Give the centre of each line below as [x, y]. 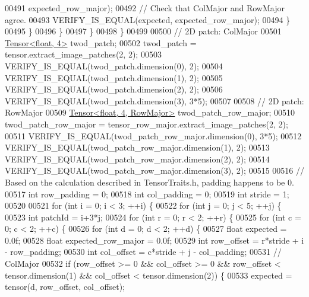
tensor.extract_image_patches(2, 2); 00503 [83, 54]
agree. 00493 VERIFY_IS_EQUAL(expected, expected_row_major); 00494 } [148, 19]
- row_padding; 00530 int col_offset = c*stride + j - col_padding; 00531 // [143, 252]
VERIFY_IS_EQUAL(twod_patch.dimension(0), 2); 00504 [114, 66]
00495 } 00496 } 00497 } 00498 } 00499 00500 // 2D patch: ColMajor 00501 [143, 31]
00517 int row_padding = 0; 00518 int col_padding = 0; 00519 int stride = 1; [147, 194]
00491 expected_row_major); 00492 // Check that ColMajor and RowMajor [145, 8]
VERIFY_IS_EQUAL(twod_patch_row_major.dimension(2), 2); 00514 [137, 159]
